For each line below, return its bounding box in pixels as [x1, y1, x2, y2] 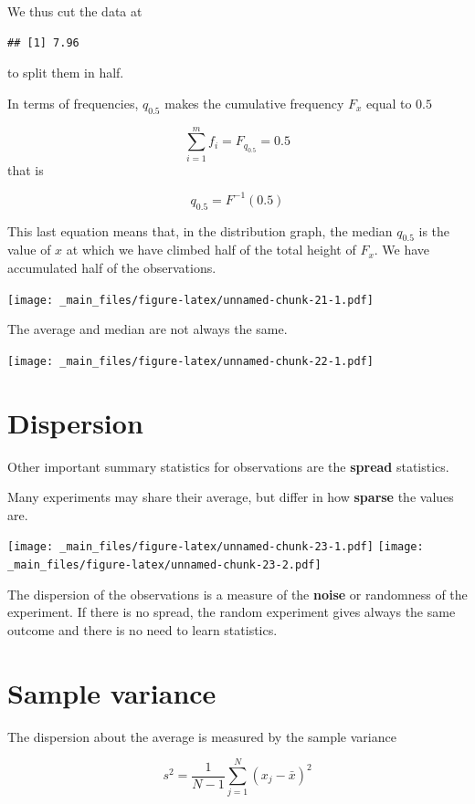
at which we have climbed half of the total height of [66, 240, 356, 259]
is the [418, 221, 450, 240]
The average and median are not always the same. [7, 319, 288, 339]
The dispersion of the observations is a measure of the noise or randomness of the [7, 584, 468, 603]
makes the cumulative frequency [164, 93, 344, 112]
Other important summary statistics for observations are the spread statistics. [7, 456, 449, 475]
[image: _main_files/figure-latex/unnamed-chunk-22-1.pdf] [7, 354, 374, 368]
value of [7, 240, 51, 259]
